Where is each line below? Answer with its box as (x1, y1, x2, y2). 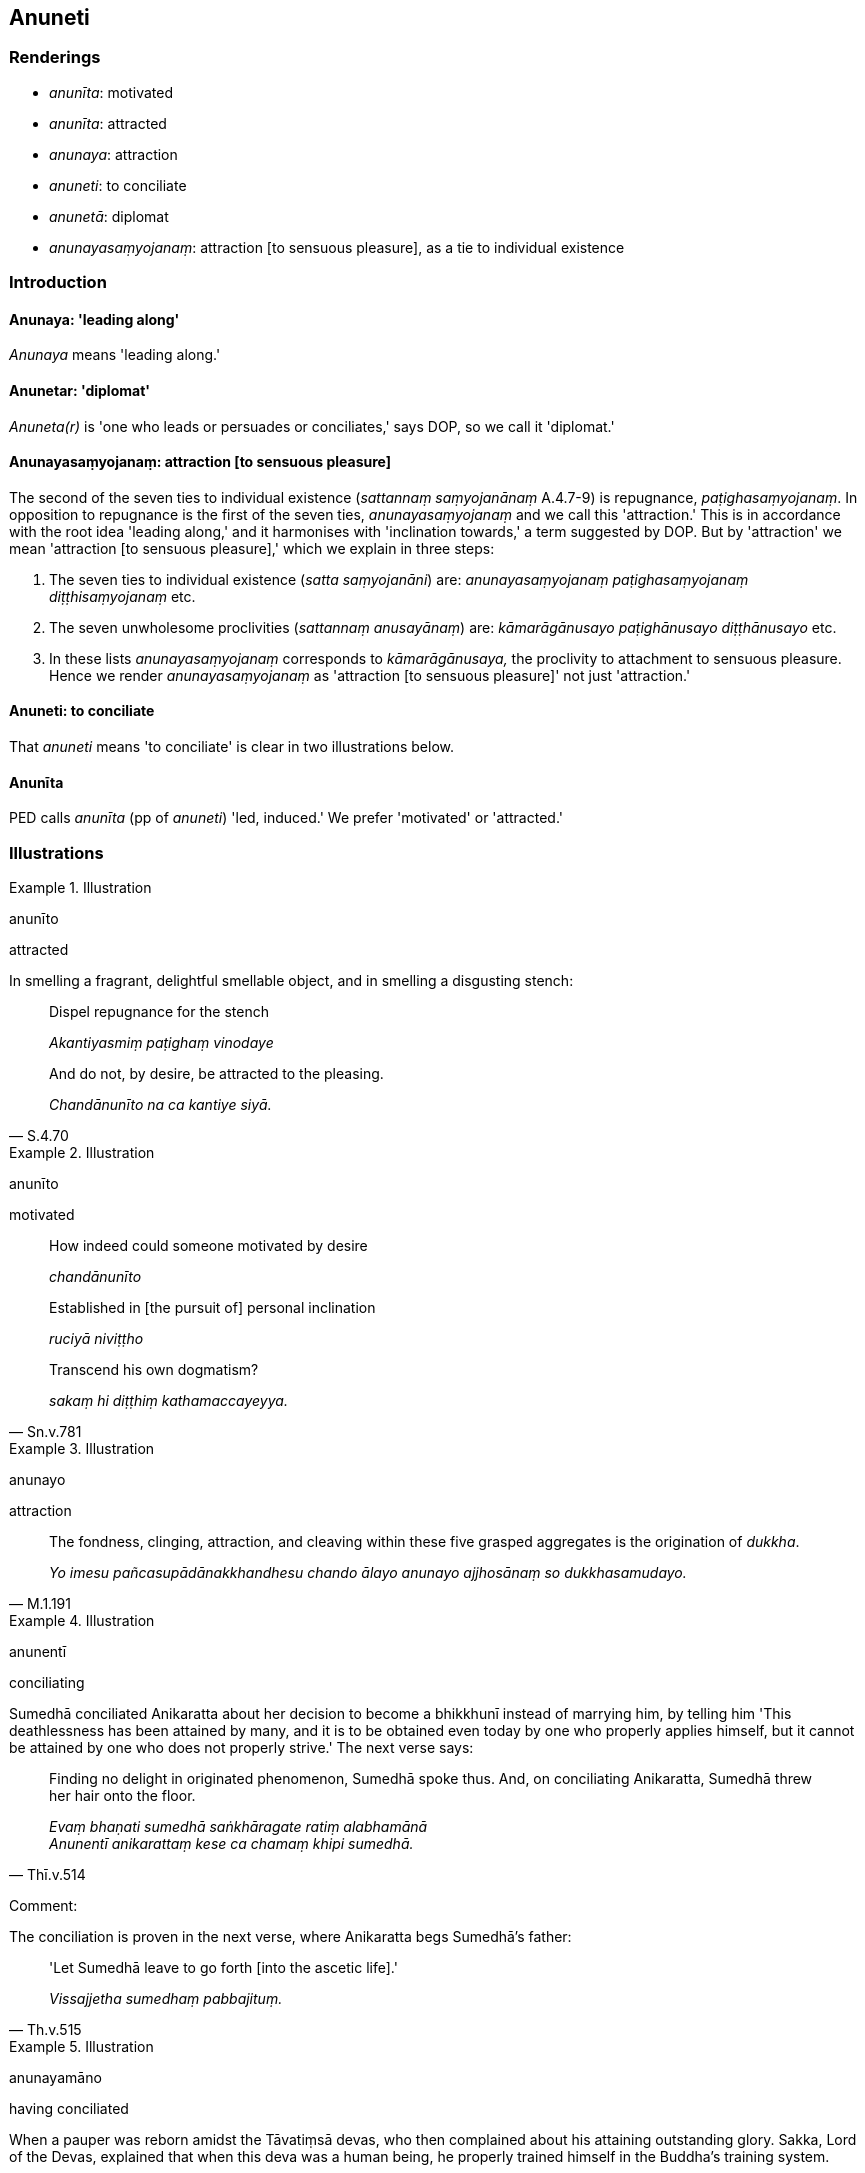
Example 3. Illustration (9, 1440, 155, 1458)
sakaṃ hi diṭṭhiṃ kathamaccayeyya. (49, 1392, 288, 1410)
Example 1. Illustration (9, 879, 152, 897)
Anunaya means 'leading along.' (9, 346, 221, 364)
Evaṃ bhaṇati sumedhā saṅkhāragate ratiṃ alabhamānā (49, 1818, 428, 1836)
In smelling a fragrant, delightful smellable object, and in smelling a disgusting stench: (9, 972, 574, 990)
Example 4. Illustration (9, 1612, 155, 1630)
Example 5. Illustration (9, 2038, 154, 2056)
